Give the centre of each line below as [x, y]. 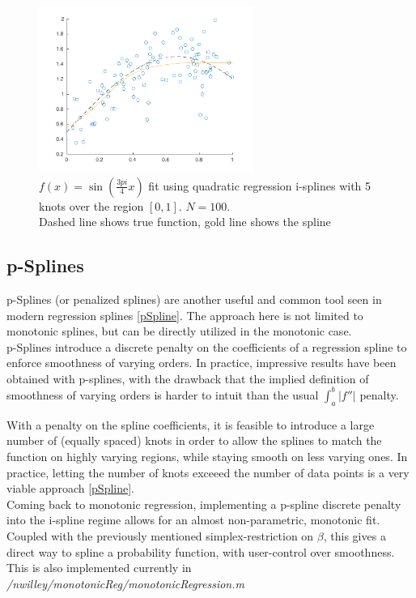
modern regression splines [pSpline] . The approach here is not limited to [185, 315]
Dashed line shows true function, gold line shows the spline [185, 222]
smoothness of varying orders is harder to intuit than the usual [163, 394]
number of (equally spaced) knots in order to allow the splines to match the [194, 440]
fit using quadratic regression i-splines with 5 [260, 185]
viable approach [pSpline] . [70, 488]
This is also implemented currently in [99, 568]
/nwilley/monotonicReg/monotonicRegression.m [125, 583]
